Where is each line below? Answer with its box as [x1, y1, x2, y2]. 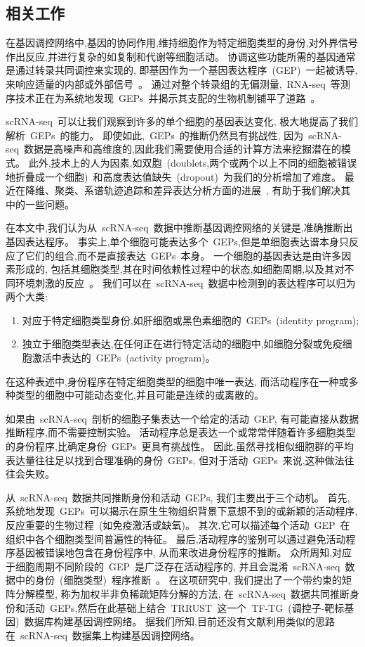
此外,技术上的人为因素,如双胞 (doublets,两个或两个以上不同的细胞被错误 [28, 155, 357, 169]
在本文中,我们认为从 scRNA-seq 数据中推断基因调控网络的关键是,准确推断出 [6, 220, 353, 235]
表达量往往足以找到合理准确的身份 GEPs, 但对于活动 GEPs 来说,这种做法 [6, 452, 345, 467]
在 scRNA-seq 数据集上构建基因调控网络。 [6, 627, 200, 642]
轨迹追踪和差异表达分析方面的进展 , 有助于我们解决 [103, 183, 341, 198]
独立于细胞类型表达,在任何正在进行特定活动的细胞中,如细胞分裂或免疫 [22, 336, 343, 351]
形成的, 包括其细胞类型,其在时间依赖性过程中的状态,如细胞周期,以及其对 [15, 262, 345, 276]
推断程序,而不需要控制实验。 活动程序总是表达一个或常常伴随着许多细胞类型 [6, 425, 356, 440]
